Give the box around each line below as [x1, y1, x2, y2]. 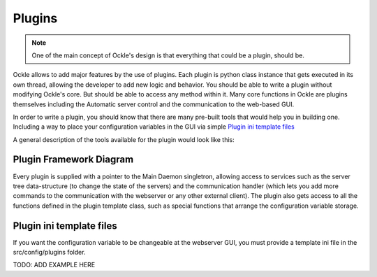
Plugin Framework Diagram [13, 154, 134, 166]
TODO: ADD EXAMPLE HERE [13, 261, 96, 269]
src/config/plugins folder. [13, 248, 86, 257]
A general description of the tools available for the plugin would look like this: [13, 135, 235, 143]
